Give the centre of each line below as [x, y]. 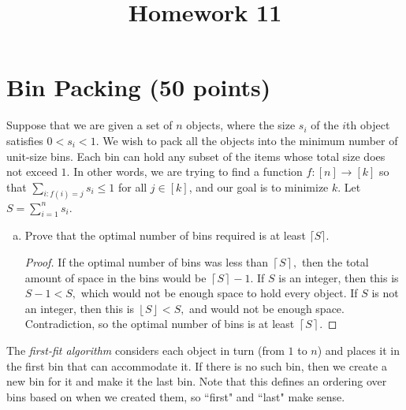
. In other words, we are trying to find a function [184, 171]
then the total [335, 261]
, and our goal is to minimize [259, 186]
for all [132, 186]
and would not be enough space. [267, 308]
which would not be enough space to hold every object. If [219, 293]
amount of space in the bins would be [115, 277]
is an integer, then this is [339, 277]
